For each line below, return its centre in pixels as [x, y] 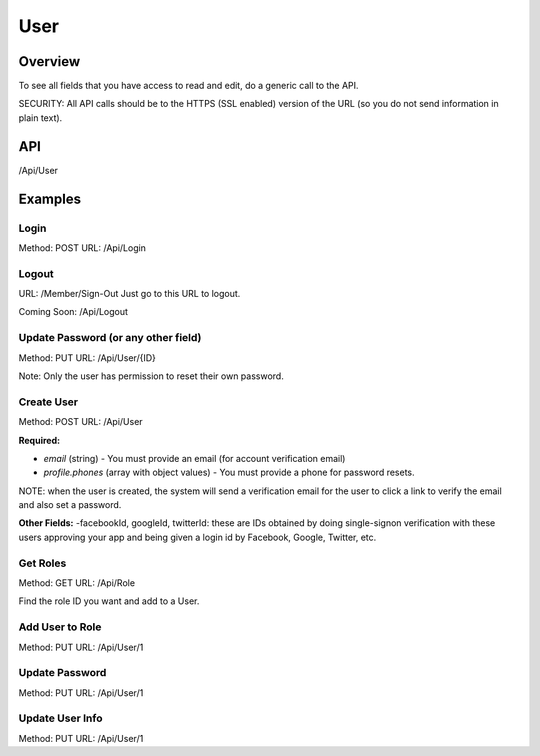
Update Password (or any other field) [110, 338]
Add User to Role [60, 627]
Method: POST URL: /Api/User [81, 422]
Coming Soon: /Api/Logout [73, 312]
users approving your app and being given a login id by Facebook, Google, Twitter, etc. [197, 537]
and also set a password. [70, 505]
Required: [39, 440]
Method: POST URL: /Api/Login [82, 247]
